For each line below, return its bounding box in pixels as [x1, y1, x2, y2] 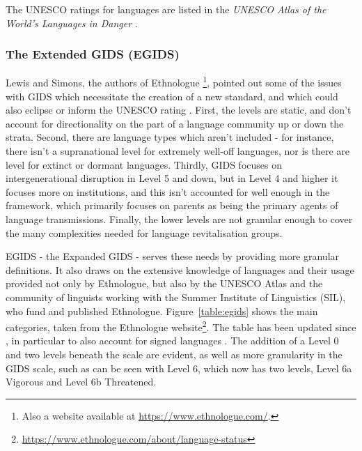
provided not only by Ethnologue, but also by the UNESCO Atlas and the [6, 276, 323, 291]
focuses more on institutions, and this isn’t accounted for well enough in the [6, 184, 330, 199]
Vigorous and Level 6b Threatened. [6, 374, 157, 389]
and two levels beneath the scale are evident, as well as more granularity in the [6, 347, 343, 361]
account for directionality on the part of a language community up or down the [6, 116, 344, 130]
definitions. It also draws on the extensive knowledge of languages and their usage [6, 262, 354, 277]
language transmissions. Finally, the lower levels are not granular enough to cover [6, 212, 353, 226]
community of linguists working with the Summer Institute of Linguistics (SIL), [6, 289, 346, 304]
